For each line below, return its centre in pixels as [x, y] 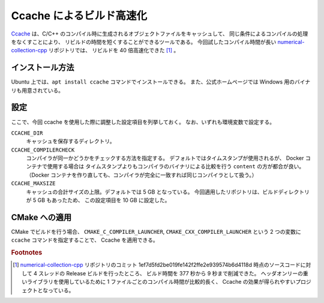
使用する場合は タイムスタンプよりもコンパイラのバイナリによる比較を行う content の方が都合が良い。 [176, 167]
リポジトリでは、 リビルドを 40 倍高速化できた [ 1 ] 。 [114, 50]
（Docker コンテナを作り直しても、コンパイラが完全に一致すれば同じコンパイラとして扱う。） [142, 175]
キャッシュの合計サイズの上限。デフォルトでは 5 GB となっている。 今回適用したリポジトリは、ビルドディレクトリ [168, 192]
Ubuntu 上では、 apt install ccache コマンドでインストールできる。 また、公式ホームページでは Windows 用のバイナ [161, 82]
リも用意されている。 [37, 90]
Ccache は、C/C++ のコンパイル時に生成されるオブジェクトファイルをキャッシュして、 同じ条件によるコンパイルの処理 [160, 34]
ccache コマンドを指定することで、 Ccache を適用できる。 [85, 240]
